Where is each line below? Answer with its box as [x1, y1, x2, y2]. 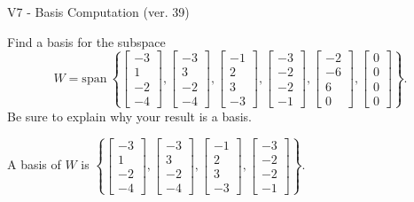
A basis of [7, 155, 61, 174]
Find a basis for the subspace [7, 32, 166, 50]
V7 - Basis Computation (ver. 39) [7, 3, 190, 20]
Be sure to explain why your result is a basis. [7, 106, 253, 125]
